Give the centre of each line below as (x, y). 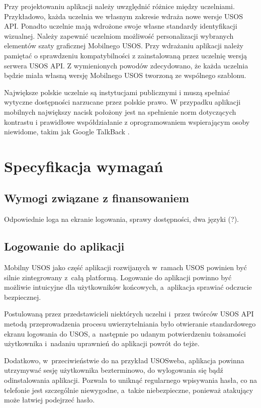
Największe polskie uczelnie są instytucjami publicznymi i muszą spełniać (117, 92)
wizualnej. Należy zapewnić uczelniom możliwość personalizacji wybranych (119, 35)
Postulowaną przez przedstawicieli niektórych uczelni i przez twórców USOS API (129, 314)
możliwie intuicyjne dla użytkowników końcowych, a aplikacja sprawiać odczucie (128, 287)
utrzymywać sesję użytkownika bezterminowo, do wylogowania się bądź (114, 370)
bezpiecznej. (23, 297)
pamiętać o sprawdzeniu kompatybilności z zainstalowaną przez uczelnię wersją (125, 55)
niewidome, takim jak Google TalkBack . (67, 132)
